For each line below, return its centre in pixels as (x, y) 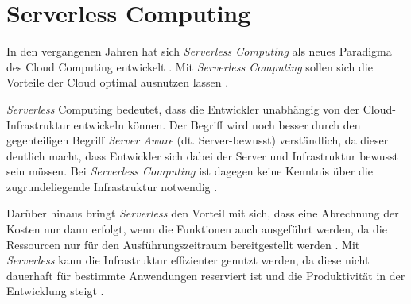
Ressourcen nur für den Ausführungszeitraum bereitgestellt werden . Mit (183, 244)
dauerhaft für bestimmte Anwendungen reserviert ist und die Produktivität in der (206, 275)
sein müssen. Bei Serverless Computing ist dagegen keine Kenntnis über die (190, 171)
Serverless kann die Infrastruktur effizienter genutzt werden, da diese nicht (188, 260)
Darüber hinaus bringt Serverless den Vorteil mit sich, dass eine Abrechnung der (203, 213)
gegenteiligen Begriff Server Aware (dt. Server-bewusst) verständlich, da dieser (198, 140)
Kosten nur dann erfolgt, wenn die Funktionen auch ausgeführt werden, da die (197, 229)
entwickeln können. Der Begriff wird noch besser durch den (217, 124)
